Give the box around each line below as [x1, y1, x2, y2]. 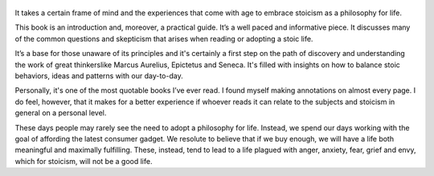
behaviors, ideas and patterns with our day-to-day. [14, 70, 184, 80]
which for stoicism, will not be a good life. [14, 156, 153, 166]
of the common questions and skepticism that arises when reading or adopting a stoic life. [14, 34, 313, 43]
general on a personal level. [14, 108, 107, 118]
